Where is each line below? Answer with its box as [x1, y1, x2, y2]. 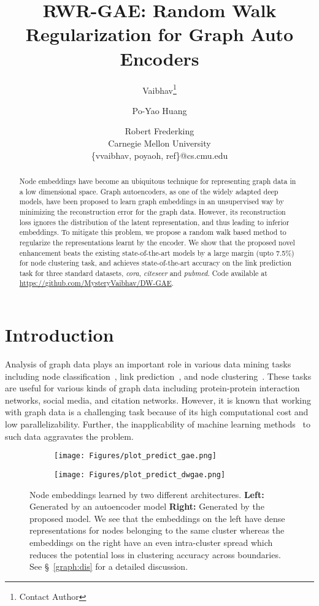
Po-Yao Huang [132, 104, 187, 117]
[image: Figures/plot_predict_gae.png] [54, 451, 217, 461]
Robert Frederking [125, 125, 194, 137]
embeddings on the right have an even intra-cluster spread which [29, 535, 273, 548]
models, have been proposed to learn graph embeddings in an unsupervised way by [19, 196, 284, 207]
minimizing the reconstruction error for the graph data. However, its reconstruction [19, 206, 286, 217]
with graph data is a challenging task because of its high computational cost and [5, 405, 309, 418]
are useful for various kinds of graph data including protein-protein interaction [5, 382, 300, 394]
